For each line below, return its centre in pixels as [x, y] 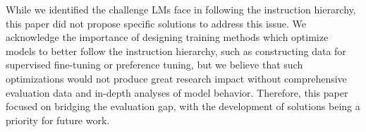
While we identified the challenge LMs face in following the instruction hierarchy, [181, 9]
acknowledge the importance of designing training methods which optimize [167, 37]
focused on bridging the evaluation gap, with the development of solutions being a [183, 106]
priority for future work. [58, 120]
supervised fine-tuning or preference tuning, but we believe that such [154, 65]
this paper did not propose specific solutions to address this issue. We [156, 23]
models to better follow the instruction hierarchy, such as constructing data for [176, 50]
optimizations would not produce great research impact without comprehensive [176, 78]
